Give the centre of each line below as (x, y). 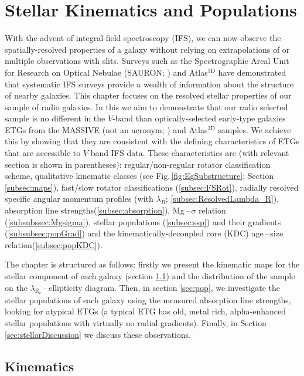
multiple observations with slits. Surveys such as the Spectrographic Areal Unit (147, 61)
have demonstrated (252, 72)
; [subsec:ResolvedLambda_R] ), (222, 199)
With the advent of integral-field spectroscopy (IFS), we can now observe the (143, 38)
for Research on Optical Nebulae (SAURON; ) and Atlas (106, 72)
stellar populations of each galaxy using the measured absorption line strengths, (148, 299)
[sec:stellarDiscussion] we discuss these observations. (98, 334)
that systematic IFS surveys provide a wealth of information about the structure (149, 84)
